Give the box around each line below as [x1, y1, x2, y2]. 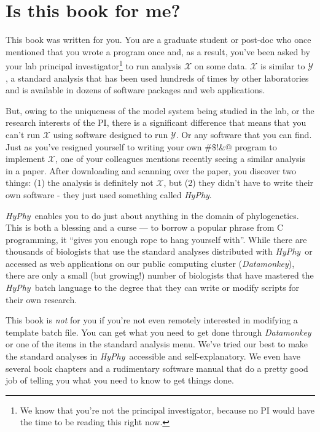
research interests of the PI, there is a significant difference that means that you [6, 116, 306, 129]
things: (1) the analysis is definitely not [6, 176, 154, 189]
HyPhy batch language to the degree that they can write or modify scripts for [6, 281, 300, 294]
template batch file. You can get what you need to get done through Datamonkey [6, 325, 311, 338]
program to [235, 140, 277, 153]
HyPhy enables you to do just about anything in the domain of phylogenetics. [6, 209, 299, 222]
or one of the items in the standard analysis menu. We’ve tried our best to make [6, 337, 308, 350]
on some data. [194, 59, 248, 72]
